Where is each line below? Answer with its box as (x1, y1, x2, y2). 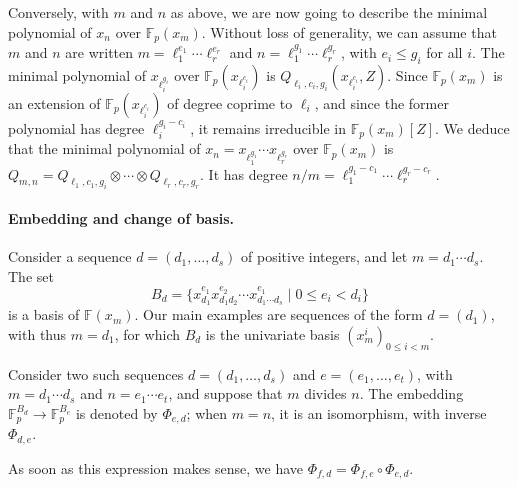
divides (304, 383, 347, 404)
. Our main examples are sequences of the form (134, 304, 423, 325)
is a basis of (8, 304, 80, 325)
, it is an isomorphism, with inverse (271, 402, 487, 423)
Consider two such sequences (8, 363, 184, 384)
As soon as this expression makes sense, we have (8, 457, 304, 478)
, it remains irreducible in (190, 117, 346, 138)
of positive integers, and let (241, 246, 408, 267)
